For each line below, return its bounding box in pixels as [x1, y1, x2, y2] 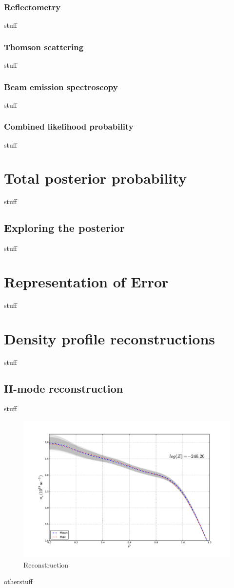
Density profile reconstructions [4, 328, 215, 348]
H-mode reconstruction [4, 380, 123, 396]
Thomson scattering [4, 40, 84, 53]
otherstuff [4, 576, 33, 586]
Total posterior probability [4, 168, 187, 188]
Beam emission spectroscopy [4, 80, 118, 93]
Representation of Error [4, 271, 169, 291]
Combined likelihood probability [4, 120, 134, 133]
